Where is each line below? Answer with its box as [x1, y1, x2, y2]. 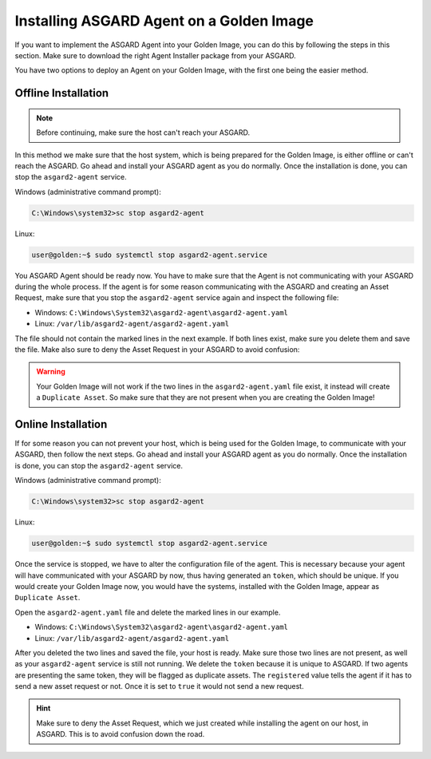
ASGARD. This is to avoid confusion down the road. [36, 729, 205, 739]
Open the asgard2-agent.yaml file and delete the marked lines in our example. [14, 607, 281, 617]
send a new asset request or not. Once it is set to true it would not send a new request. [14, 682, 304, 691]
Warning [36, 367, 65, 377]
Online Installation [14, 417, 108, 431]
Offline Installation [14, 86, 109, 100]
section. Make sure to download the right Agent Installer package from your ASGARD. [14, 50, 296, 60]
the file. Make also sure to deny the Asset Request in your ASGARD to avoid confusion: [14, 344, 300, 354]
